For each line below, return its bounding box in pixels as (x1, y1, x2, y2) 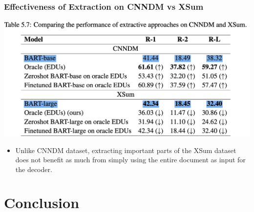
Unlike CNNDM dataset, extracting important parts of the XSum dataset (15, 145, 236, 155)
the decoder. (15, 164, 52, 174)
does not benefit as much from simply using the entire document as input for (15, 154, 246, 165)
